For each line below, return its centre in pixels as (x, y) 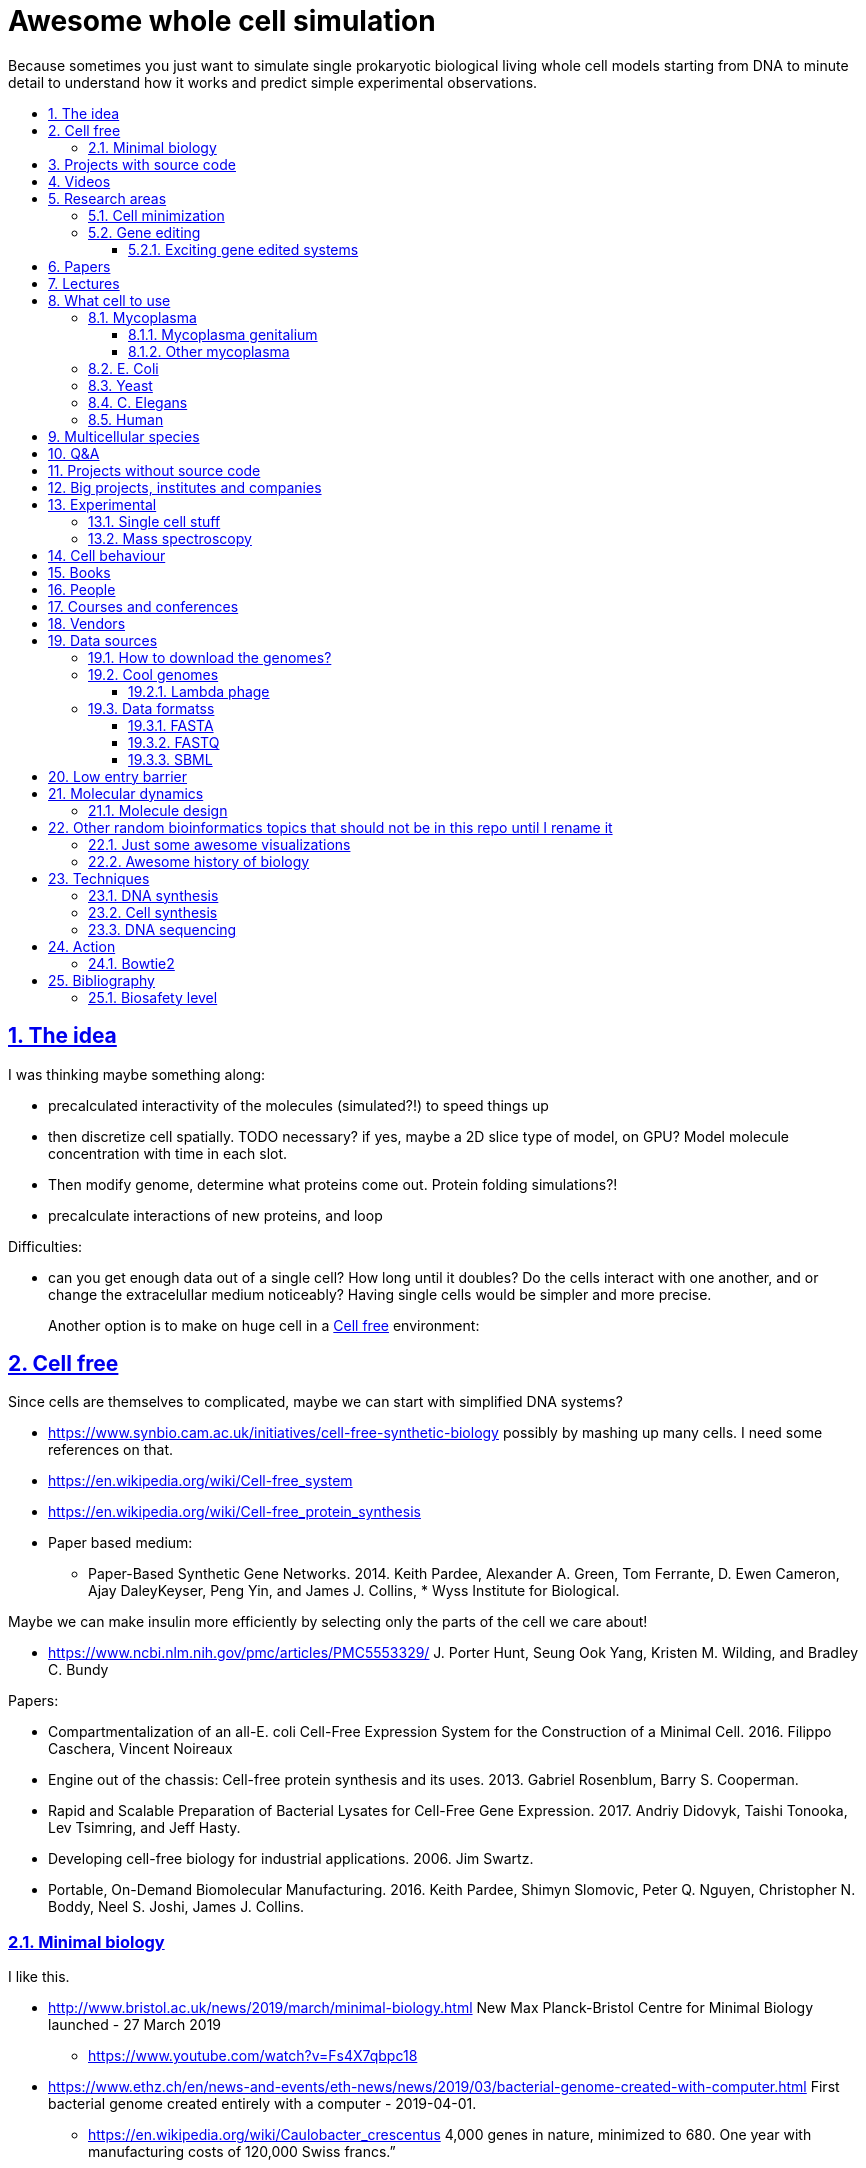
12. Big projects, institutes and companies (185, 487)
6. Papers (79, 266)
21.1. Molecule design (158, 810)
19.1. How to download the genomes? (210, 657)
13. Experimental (102, 504)
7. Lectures (84, 283)
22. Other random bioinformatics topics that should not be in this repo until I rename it (330, 827)
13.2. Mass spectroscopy (170, 538)
